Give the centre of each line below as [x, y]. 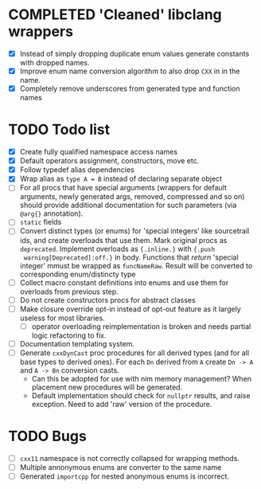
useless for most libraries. [62, 318]
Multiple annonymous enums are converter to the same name [121, 467]
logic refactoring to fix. [69, 335]
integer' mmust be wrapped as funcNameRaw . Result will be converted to [136, 265]
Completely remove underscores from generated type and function [130, 88]
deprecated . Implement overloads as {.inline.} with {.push [117, 248]
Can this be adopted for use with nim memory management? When [142, 378]
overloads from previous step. [69, 291]
